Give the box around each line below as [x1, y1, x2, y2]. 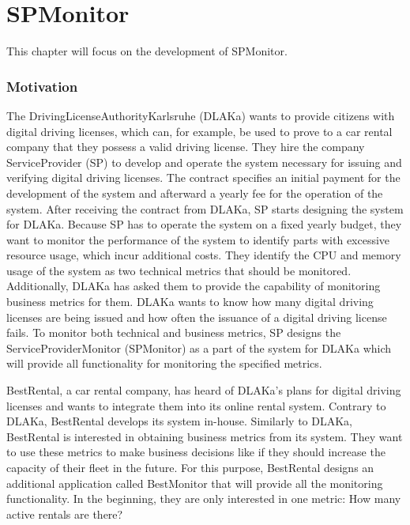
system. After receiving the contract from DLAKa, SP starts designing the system [6, 200, 404, 217]
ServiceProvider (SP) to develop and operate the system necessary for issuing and [6, 153, 402, 170]
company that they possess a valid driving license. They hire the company [6, 138, 365, 155]
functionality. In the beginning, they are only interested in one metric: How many [6, 490, 401, 507]
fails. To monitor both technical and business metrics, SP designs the [6, 324, 341, 341]
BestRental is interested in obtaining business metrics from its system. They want [6, 428, 403, 444]
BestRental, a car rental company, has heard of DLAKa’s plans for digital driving [6, 382, 401, 398]
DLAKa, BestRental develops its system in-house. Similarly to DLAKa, [6, 413, 352, 429]
